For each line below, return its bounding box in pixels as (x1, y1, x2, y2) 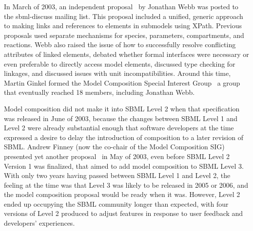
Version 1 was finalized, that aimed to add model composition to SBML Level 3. (4, 160, 244, 171)
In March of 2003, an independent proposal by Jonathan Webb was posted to (4, 1, 238, 11)
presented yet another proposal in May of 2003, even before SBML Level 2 (4, 151, 230, 161)
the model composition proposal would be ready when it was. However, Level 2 (4, 189, 240, 199)
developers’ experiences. (4, 218, 75, 228)
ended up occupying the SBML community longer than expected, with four (4, 198, 229, 209)
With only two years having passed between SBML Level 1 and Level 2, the (4, 170, 231, 180)
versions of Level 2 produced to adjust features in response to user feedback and (4, 208, 243, 218)
